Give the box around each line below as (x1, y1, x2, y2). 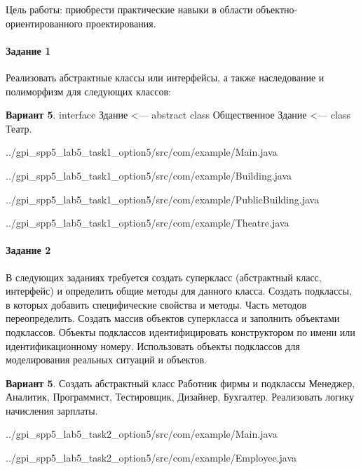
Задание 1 (6, 43, 51, 58)
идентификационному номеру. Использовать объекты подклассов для (6, 338, 300, 353)
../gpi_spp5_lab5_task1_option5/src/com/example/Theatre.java (6, 215, 290, 230)
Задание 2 (6, 243, 51, 257)
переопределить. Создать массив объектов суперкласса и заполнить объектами (6, 311, 340, 325)
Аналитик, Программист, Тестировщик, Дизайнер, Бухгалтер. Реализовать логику (6, 389, 354, 404)
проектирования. (86, 15, 156, 30)
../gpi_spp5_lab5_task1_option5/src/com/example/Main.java (6, 145, 278, 159)
